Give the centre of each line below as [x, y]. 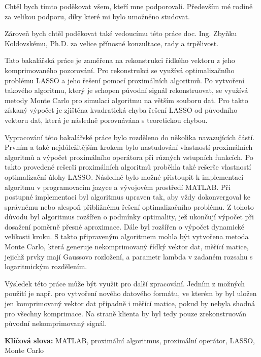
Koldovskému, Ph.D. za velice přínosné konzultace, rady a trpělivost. [112, 43]
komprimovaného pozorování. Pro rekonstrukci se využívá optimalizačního [120, 70]
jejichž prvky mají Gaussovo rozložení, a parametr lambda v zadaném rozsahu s [129, 256]
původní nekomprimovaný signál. [56, 323]
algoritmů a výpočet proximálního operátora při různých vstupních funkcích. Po [129, 157]
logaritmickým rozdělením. [46, 266]
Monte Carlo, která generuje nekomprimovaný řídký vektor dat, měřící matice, [127, 247]
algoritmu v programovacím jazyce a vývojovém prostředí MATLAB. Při [118, 187]
